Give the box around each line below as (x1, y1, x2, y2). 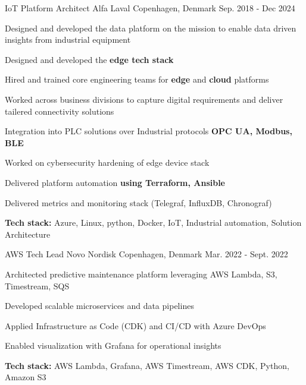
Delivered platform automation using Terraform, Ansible (5, 176, 225, 188)
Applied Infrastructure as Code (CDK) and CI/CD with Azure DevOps (5, 319, 266, 332)
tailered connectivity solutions (5, 105, 114, 117)
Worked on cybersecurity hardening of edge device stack (5, 156, 210, 169)
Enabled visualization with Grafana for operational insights (5, 339, 221, 352)
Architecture (5, 228, 51, 240)
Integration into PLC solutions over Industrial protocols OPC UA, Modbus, (5, 125, 292, 137)
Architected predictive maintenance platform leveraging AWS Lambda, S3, (5, 267, 277, 280)
